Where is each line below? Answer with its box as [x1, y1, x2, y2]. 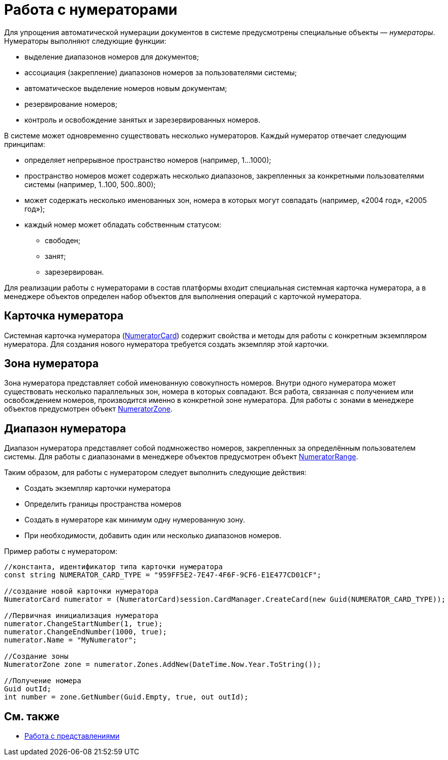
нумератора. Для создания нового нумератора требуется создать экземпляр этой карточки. [4, 339, 329, 348]
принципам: [4, 139, 45, 149]
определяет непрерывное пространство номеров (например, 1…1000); [24, 155, 272, 164]
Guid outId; [4, 685, 51, 693]
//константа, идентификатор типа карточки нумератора [4, 563, 223, 571]
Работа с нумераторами [4, 1, 177, 18]
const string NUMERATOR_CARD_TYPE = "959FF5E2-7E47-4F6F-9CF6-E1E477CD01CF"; [4, 571, 321, 579]
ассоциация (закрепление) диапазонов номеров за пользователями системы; [24, 68, 297, 77]
